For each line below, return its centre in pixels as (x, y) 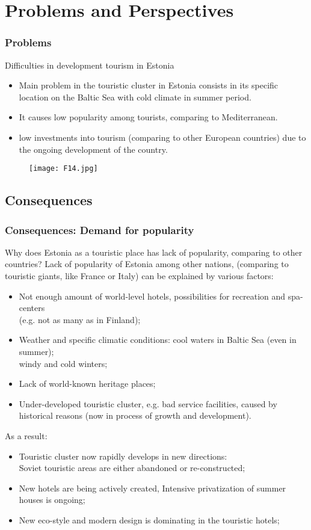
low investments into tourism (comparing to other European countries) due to (162, 137)
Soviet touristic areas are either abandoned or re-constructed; (132, 468)
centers (32, 308)
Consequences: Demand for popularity (100, 230)
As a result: (26, 435)
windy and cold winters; (63, 363)
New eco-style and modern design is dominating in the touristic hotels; (149, 519)
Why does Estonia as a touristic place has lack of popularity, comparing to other (154, 252)
